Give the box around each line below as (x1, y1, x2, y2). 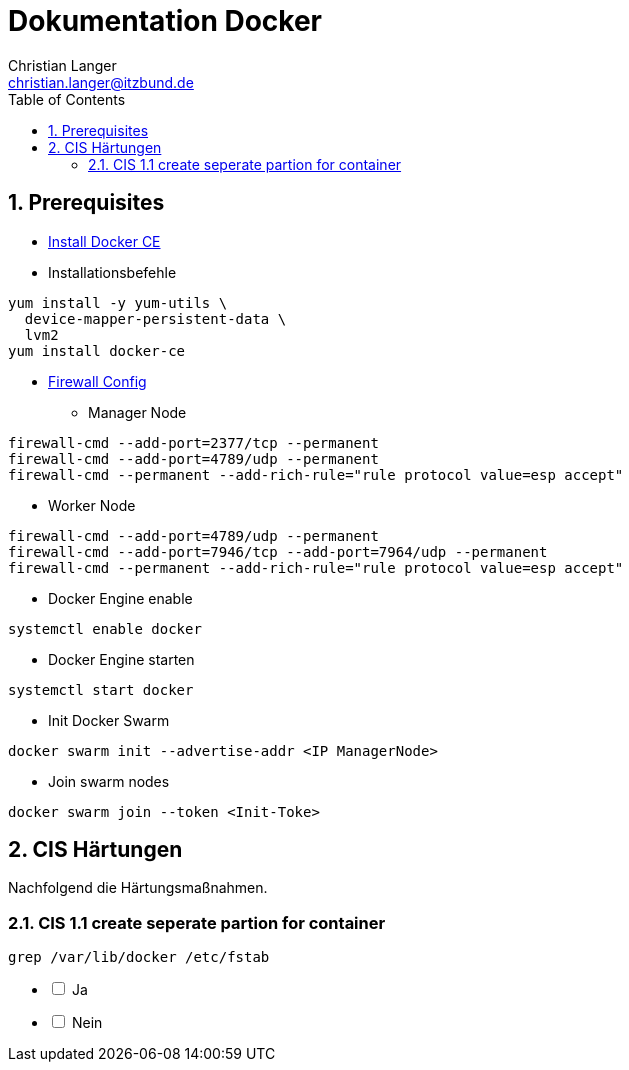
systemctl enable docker (8, 620, 202, 637)
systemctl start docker (8, 681, 194, 698)
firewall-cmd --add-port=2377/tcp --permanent (8, 434, 379, 451)
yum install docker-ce (8, 342, 186, 359)
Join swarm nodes (48, 772, 170, 790)
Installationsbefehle (48, 263, 177, 281)
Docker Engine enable (48, 589, 193, 607)
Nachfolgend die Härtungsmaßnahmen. (8, 879, 268, 897)
